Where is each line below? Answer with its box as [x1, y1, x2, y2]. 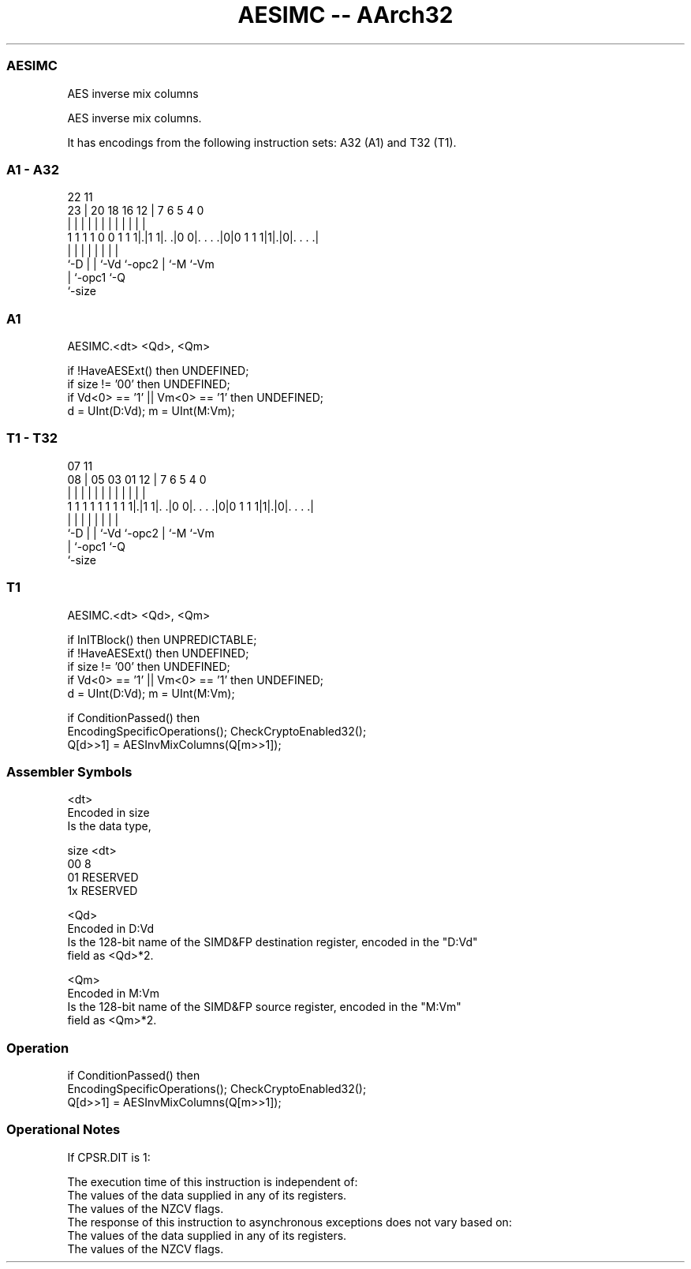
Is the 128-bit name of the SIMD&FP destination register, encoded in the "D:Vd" [67, 935, 478, 949]
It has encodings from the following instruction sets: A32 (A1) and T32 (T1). [67, 135, 457, 149]
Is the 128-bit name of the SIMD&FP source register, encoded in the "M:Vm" [67, 1000, 461, 1014]
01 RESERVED [67, 870, 139, 885]
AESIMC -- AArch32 [237, 2, 454, 28]
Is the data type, [67, 819, 151, 833]
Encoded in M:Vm [67, 986, 159, 1001]
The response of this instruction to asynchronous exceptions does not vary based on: [67, 1215, 512, 1229]
